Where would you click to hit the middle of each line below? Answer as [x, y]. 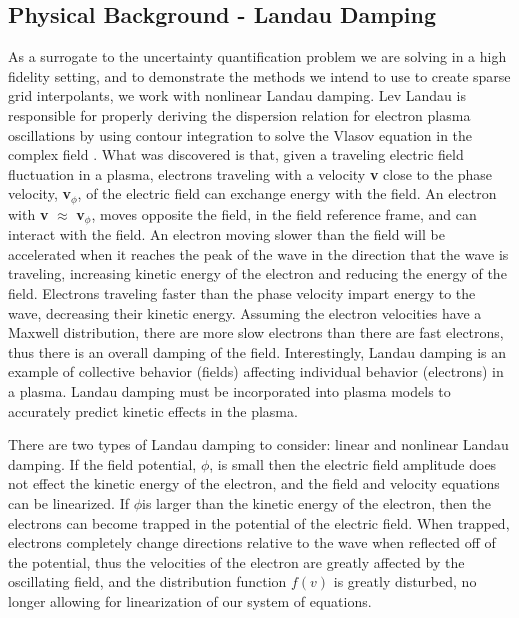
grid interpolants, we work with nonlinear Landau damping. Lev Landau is [237, 95]
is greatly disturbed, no [405, 581]
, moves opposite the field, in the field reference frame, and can [284, 213]
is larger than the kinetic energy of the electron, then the [317, 502]
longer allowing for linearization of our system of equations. [190, 600]
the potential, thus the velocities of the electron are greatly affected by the [236, 561]
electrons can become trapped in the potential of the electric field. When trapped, [259, 522]
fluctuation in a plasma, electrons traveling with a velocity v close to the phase [250, 173]
